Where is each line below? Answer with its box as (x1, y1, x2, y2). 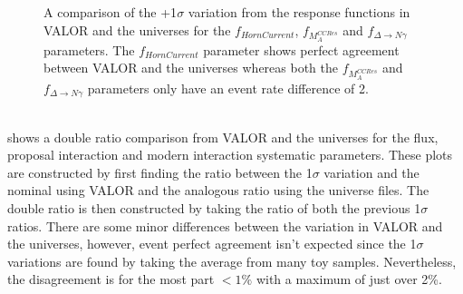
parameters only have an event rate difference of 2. (87, 78, 369, 97)
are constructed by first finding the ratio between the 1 (7, 162, 313, 181)
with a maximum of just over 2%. (256, 269, 442, 289)
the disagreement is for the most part (7, 269, 215, 289)
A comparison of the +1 (43, 3, 178, 21)
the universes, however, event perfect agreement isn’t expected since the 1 (7, 234, 417, 253)
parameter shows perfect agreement (203, 40, 400, 59)
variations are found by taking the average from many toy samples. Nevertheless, (7, 251, 457, 270)
